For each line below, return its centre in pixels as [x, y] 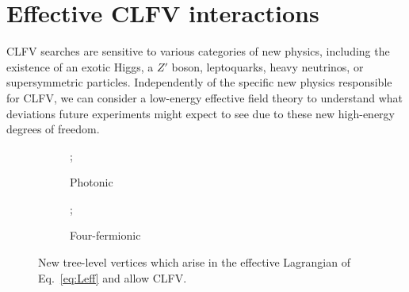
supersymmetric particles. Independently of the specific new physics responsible [199, 82]
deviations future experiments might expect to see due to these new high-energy [201, 113]
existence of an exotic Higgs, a [80, 66]
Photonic [92, 182]
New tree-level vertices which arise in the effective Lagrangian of [194, 262]
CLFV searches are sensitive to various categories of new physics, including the [198, 51]
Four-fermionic [105, 235]
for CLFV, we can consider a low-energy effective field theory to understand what [205, 97]
